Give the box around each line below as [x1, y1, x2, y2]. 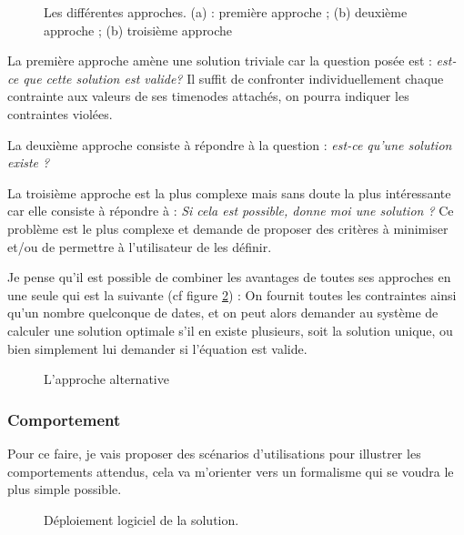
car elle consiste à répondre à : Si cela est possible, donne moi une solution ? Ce [7, 201, 454, 220]
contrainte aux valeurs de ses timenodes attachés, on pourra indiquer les [7, 86, 409, 106]
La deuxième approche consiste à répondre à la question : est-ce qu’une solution [7, 135, 452, 154]
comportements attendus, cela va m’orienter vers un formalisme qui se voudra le [7, 461, 454, 480]
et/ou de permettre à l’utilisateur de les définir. [7, 237, 272, 256]
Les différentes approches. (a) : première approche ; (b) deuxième [44, 3, 408, 21]
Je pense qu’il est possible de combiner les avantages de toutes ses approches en [7, 267, 451, 287]
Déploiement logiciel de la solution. [44, 510, 239, 529]
